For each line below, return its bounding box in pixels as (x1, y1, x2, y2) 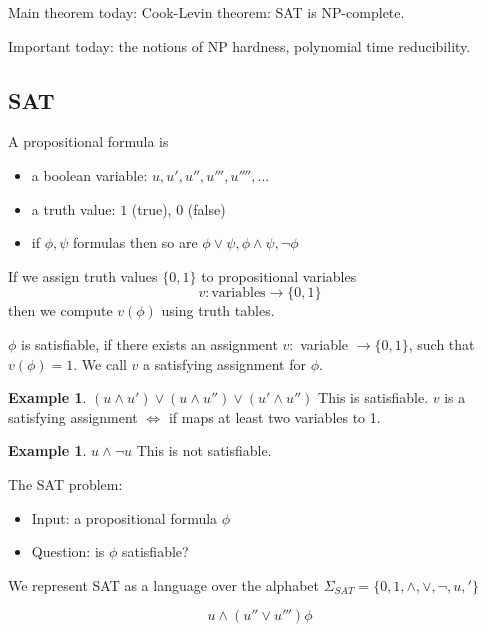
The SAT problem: (8, 473, 123, 494)
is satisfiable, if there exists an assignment (21, 333, 278, 354)
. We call (73, 353, 127, 374)
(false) (187, 198, 226, 219)
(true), (131, 198, 172, 219)
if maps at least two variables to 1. (168, 406, 381, 427)
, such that (408, 333, 475, 354)
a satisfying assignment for (143, 353, 306, 374)
